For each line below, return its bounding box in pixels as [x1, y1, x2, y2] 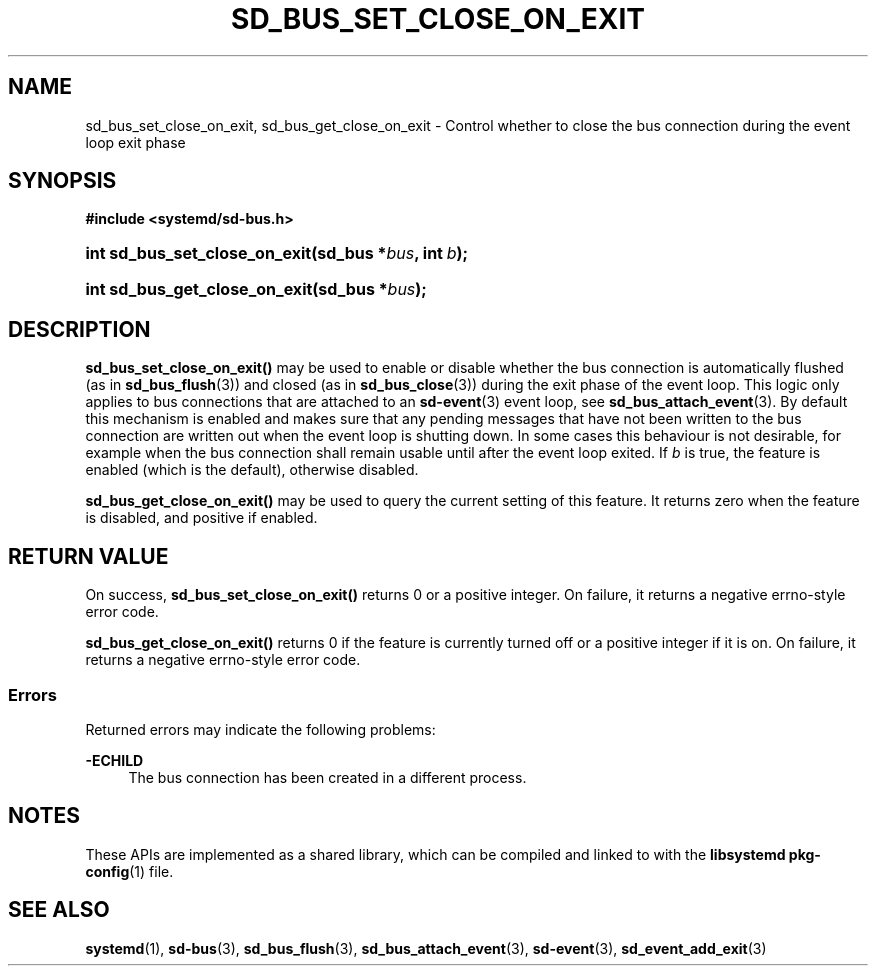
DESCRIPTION [8, 316, 151, 342]
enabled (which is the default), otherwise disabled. [85, 461, 419, 479]
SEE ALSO [8, 897, 110, 923]
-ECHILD [85, 751, 144, 769]
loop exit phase [85, 133, 186, 151]
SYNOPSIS [8, 168, 117, 194]
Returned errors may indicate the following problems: [85, 720, 436, 738]
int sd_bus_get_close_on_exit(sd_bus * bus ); [85, 279, 427, 300]
